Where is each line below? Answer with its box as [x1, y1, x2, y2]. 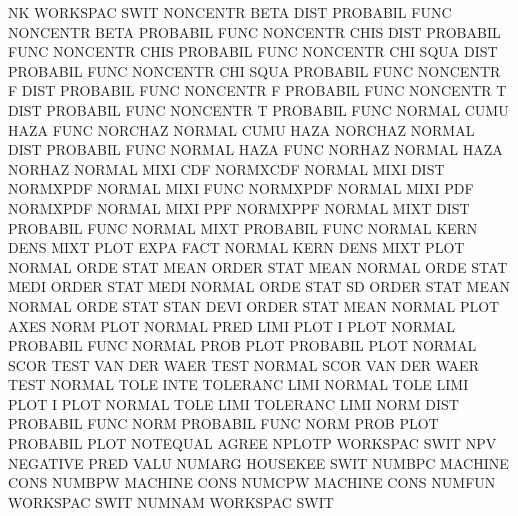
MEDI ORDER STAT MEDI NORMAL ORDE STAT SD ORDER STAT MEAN [8, 276, 510, 297]
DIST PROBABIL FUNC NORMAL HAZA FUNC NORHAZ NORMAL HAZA [8, 139, 503, 160]
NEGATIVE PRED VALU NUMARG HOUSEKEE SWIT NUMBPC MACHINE [8, 452, 509, 473]
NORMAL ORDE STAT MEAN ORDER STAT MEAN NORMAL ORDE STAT [8, 256, 508, 277]
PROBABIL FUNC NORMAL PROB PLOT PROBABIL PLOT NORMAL [8, 335, 477, 356]
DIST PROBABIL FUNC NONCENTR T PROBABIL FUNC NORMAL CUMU [8, 99, 509, 120]
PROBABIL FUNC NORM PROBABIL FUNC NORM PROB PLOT [8, 413, 439, 434]
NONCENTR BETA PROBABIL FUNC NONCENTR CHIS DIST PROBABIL [8, 21, 501, 42]
